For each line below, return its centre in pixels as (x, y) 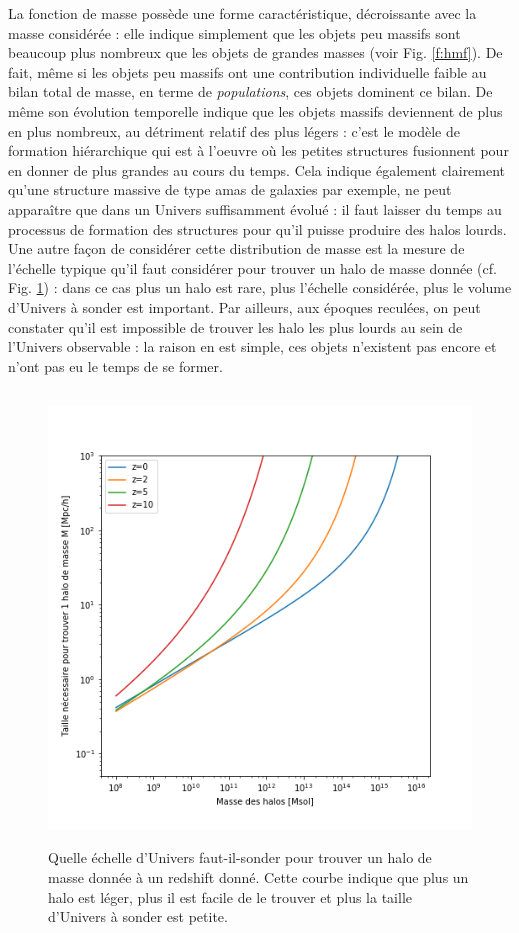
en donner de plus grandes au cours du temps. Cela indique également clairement (257, 169)
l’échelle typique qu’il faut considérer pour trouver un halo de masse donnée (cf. (252, 267)
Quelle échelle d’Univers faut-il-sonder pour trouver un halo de (240, 857)
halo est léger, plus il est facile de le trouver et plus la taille (230, 896)
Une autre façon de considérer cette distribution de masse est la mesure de (236, 248)
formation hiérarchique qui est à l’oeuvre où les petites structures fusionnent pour (258, 150)
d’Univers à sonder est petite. (138, 916)
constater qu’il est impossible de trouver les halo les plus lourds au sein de (235, 326)
